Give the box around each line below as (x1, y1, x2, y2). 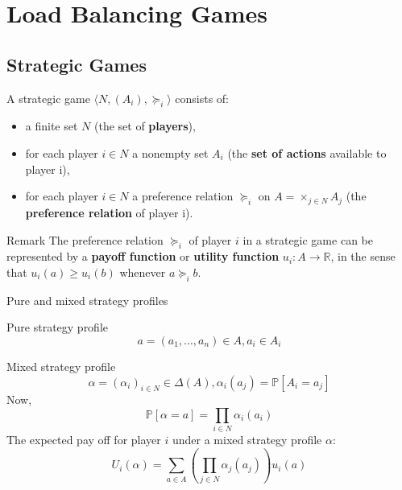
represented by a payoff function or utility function (6, 248, 280, 265)
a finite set (25, 117, 78, 134)
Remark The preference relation (6, 231, 164, 248)
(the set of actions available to (227, 144, 387, 161)
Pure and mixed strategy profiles (6, 291, 168, 308)
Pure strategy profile (6, 319, 109, 336)
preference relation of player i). (25, 204, 193, 220)
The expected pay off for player (6, 431, 161, 448)
